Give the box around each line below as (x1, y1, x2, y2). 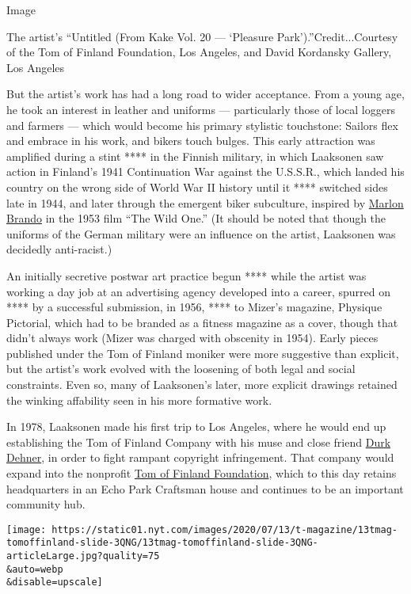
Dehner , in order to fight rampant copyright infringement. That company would (6, 449, 394, 466)
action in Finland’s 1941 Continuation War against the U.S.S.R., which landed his (6, 163, 405, 180)
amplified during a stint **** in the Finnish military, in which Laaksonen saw (6, 147, 384, 164)
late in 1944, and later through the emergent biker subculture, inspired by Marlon (6, 194, 404, 211)
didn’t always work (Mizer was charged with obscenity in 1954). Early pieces (6, 329, 379, 346)
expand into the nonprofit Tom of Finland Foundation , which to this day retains (6, 465, 397, 482)
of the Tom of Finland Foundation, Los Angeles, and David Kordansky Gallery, (6, 44, 392, 60)
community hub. (6, 496, 86, 512)
